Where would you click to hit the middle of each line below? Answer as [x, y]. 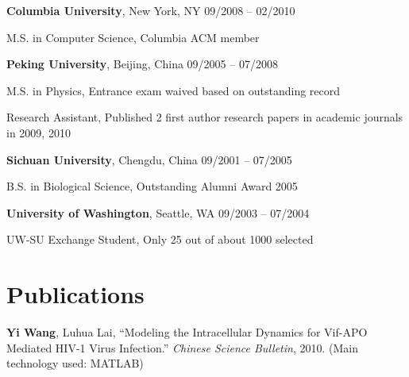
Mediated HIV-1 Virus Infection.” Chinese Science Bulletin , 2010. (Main [182, 347]
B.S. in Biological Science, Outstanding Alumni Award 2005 [152, 186]
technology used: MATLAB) [75, 363]
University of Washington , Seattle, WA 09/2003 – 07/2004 [158, 212]
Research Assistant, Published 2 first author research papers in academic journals [205, 117]
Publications [75, 294]
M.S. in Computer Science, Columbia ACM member [133, 37]
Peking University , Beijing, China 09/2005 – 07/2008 [142, 64]
